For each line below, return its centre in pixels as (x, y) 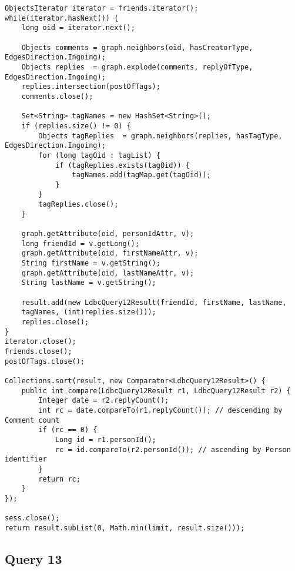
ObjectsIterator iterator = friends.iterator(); (102, 8)
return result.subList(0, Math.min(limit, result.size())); (125, 528)
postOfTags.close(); (45, 361)
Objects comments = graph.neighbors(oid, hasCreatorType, (137, 47)
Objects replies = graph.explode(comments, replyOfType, (137, 67)
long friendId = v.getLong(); (81, 243)
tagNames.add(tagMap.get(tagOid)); (141, 175)
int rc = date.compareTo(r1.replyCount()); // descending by (160, 410)
